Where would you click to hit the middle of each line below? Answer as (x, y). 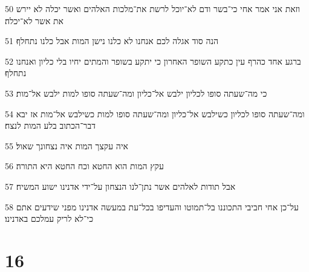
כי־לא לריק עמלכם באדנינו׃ (49, 219)
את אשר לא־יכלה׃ (34, 20)
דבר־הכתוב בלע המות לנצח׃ (50, 125)
